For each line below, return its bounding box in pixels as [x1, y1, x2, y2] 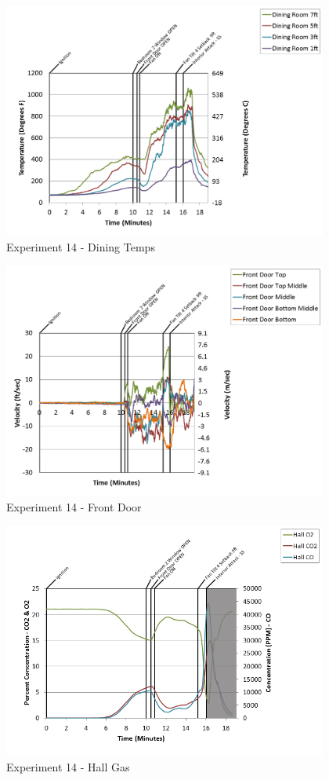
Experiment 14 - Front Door [6, 499, 142, 515]
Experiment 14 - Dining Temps [6, 239, 155, 255]
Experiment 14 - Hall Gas [6, 759, 130, 775]
